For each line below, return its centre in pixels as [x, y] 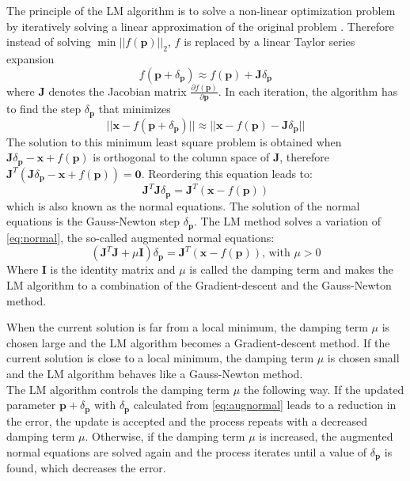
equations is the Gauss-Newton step [93, 221]
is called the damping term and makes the [291, 269]
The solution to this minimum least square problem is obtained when [174, 141]
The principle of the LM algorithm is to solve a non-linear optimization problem [201, 10]
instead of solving [49, 42]
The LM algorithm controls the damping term [118, 389]
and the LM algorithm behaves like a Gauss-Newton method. [155, 373]
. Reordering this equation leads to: [227, 173]
